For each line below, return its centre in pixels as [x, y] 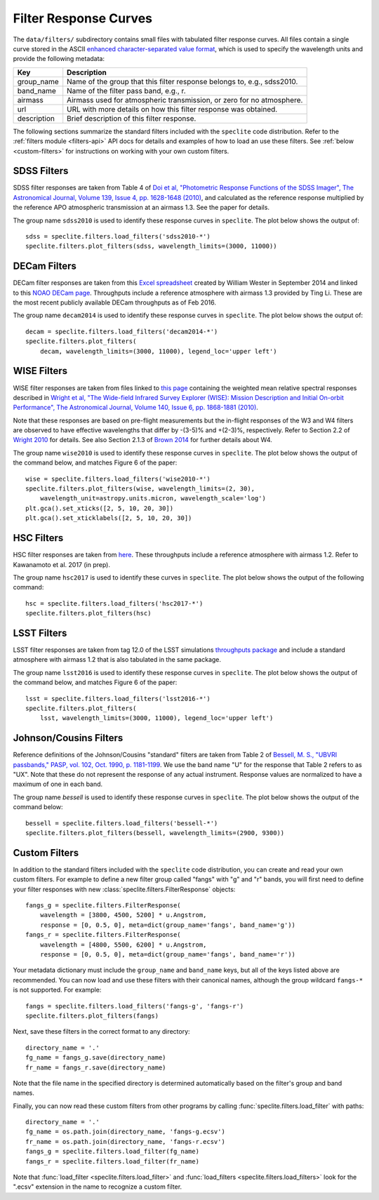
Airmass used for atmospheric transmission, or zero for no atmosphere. [185, 100]
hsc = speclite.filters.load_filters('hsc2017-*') [114, 603]
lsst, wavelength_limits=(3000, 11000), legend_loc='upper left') [157, 718]
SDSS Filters [41, 171]
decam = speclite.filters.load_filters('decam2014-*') [122, 331]
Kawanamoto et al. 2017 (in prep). [62, 564]
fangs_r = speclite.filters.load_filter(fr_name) [113, 1161]
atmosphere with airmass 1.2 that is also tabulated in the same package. [117, 660]
